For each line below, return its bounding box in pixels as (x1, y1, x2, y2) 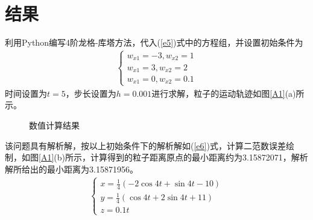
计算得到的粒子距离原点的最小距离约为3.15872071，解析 (90, 151, 308, 163)
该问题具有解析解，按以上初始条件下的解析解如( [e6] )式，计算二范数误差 (5, 139, 286, 151)
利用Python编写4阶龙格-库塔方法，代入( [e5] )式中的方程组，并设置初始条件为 (5, 36, 303, 49)
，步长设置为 (65, 87, 116, 99)
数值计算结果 (29, 118, 80, 131)
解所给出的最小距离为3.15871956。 (5, 162, 138, 175)
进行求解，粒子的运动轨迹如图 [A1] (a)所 (151, 87, 305, 99)
